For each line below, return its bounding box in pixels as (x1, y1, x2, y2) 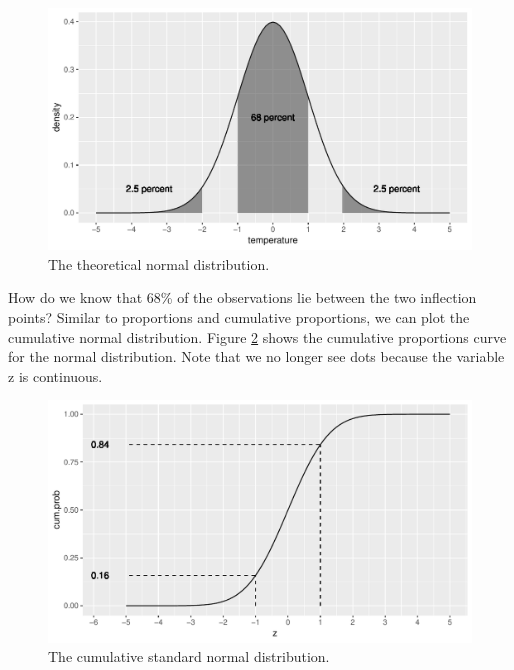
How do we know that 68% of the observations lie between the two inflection (8, 287, 477, 308)
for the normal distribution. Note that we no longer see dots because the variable (8, 346, 505, 367)
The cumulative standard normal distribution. (48, 646, 330, 667)
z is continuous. (8, 365, 103, 386)
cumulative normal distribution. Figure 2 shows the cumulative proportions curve (8, 326, 507, 347)
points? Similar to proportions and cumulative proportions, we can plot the (8, 307, 470, 327)
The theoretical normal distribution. (48, 253, 270, 274)
